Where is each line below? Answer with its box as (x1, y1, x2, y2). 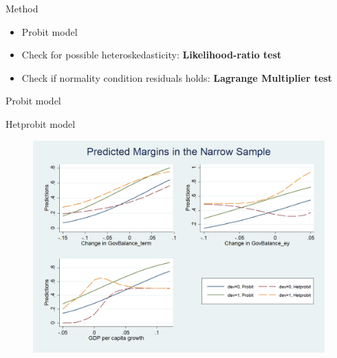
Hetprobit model (6, 116, 76, 131)
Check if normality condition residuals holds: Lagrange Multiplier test (21, 70, 332, 85)
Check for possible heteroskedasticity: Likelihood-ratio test (21, 47, 282, 62)
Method (6, 1, 39, 15)
